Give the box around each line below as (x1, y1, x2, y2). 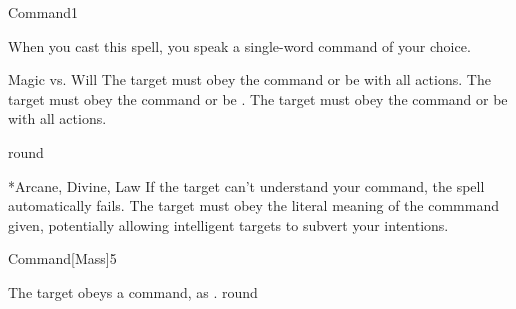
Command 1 (8, 2, 78, 22)
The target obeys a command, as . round (8, 281, 258, 302)
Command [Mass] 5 (8, 248, 117, 269)
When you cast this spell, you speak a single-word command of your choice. (8, 35, 471, 56)
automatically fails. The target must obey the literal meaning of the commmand (8, 195, 499, 216)
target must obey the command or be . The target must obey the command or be (8, 88, 508, 109)
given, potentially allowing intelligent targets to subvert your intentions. (8, 214, 449, 235)
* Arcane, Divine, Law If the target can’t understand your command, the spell (8, 175, 485, 196)
